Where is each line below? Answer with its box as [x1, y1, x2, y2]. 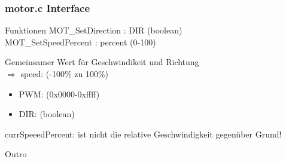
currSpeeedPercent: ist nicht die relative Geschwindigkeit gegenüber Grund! [5, 127, 282, 140]
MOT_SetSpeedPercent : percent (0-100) [5, 35, 156, 48]
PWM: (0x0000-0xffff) [19, 87, 100, 100]
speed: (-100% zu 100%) [20, 68, 109, 80]
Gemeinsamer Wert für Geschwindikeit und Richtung [5, 56, 199, 68]
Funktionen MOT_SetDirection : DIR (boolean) [5, 24, 182, 36]
